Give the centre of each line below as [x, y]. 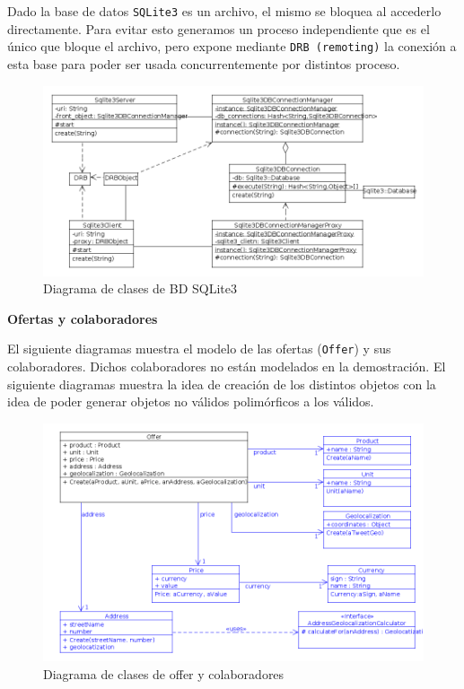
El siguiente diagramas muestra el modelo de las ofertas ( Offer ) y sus [199, 349]
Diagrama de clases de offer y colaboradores [164, 673]
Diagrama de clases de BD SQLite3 [140, 288]
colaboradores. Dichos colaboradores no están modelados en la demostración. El [227, 366]
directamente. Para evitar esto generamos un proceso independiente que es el [219, 28]
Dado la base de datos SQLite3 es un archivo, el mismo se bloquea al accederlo [224, 11]
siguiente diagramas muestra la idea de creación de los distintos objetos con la [222, 384]
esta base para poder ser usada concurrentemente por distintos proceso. [204, 63]
